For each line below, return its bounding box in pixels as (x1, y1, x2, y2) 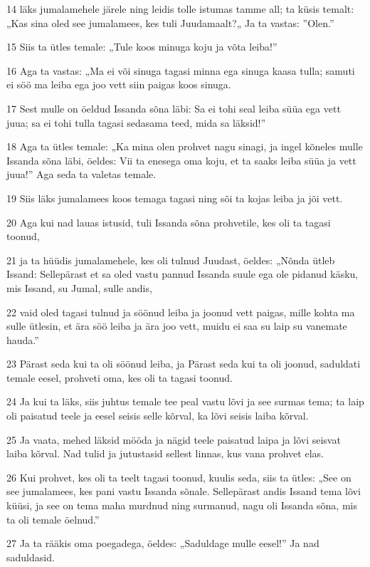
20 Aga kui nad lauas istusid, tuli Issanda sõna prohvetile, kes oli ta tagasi (6, 214, 331, 229)
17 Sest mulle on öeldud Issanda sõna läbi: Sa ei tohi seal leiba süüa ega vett (6, 100, 341, 115)
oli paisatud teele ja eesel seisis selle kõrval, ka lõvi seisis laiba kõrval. (6, 408, 309, 423)
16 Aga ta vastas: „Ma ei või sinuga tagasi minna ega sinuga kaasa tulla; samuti (6, 63, 355, 78)
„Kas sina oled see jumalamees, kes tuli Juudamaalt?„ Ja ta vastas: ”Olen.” (6, 15, 334, 30)
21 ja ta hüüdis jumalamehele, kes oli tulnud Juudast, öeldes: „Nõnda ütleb (6, 252, 335, 267)
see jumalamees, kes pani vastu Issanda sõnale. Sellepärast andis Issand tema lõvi (6, 484, 361, 499)
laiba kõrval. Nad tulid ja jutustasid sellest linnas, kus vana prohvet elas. (6, 446, 324, 461)
